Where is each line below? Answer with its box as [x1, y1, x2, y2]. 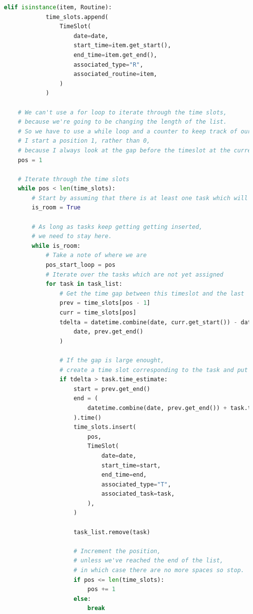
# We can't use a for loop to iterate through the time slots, [18, 109, 227, 116]
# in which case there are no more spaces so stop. [73, 567, 244, 574]
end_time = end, [101, 471, 147, 479]
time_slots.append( [45, 13, 108, 20]
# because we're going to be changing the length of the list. [18, 118, 227, 126]
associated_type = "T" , [101, 481, 171, 488]
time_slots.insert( [73, 424, 137, 431]
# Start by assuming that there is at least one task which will [32, 194, 248, 202]
